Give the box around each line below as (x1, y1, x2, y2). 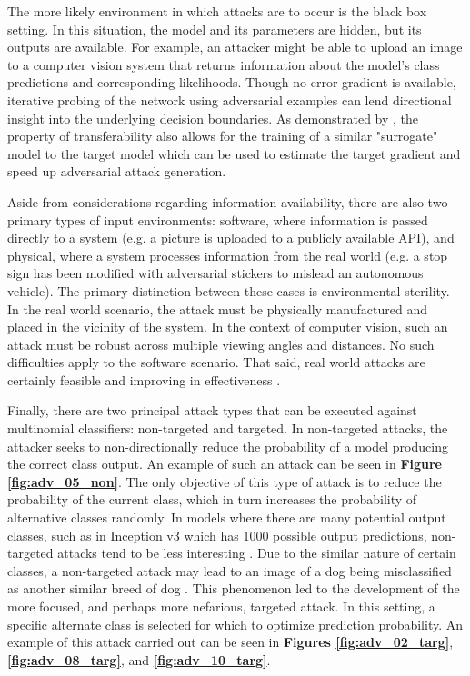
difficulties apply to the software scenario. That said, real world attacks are (7, 353, 425, 372)
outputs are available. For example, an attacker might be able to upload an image (7, 37, 463, 56)
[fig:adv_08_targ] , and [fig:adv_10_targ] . (7, 650, 271, 669)
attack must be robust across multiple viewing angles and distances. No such (7, 334, 435, 353)
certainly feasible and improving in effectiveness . (7, 370, 281, 389)
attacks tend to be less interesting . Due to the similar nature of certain (57, 543, 456, 562)
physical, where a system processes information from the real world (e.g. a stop (7, 245, 448, 264)
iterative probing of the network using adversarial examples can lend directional (7, 90, 452, 109)
